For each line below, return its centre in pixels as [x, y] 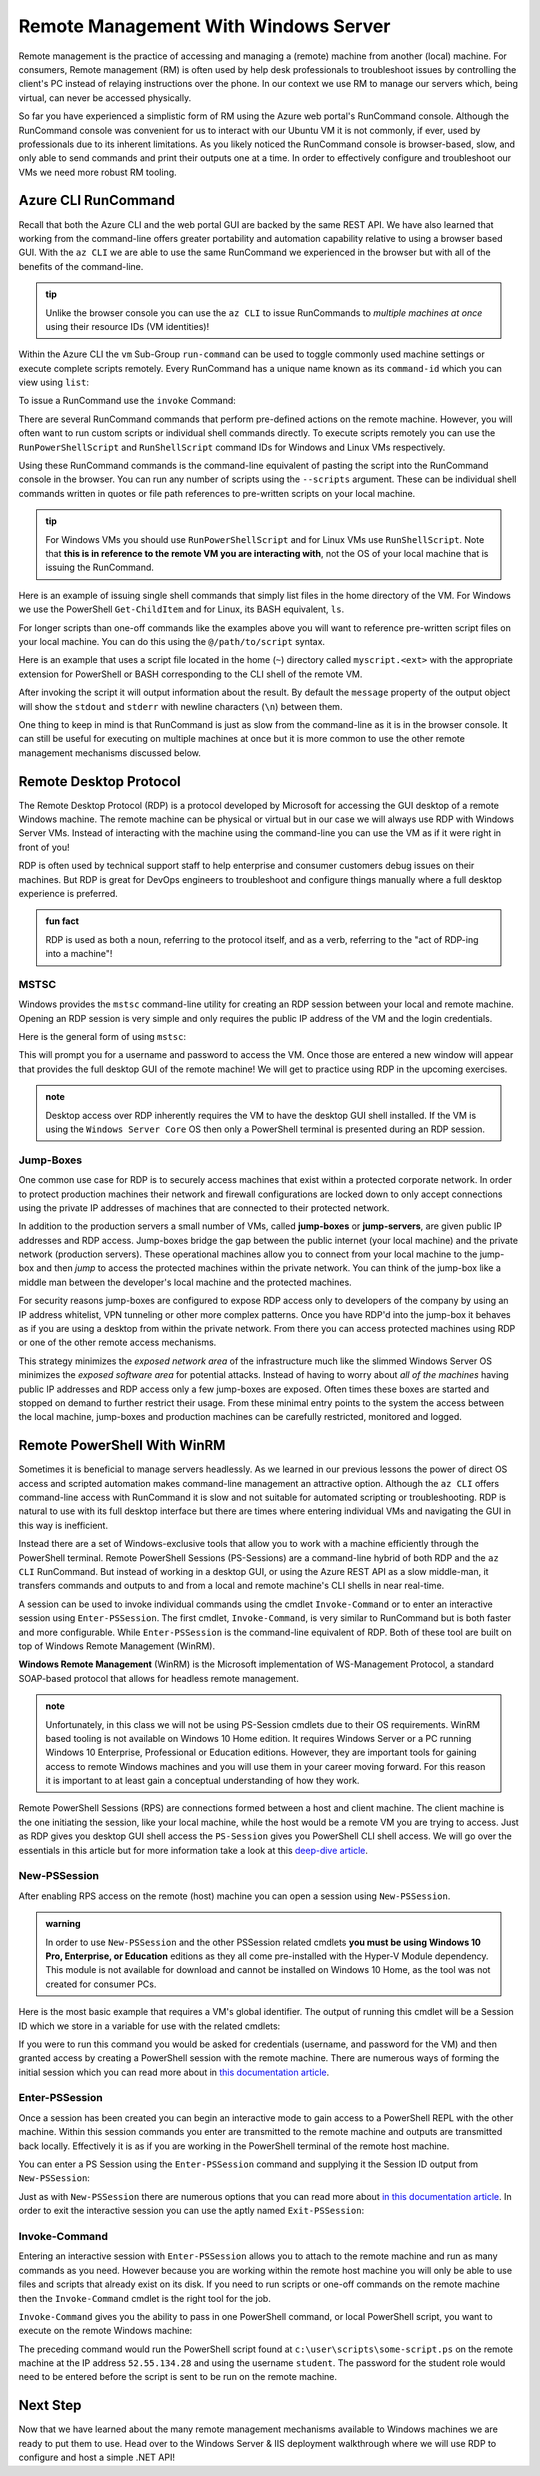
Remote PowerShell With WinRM [122, 1445]
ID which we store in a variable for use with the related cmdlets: [149, 2026]
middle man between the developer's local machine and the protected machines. [185, 1282]
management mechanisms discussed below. [110, 752]
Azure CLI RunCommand [96, 200]
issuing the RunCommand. [100, 567]
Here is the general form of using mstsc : [102, 1037]
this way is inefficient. [63, 1525]
